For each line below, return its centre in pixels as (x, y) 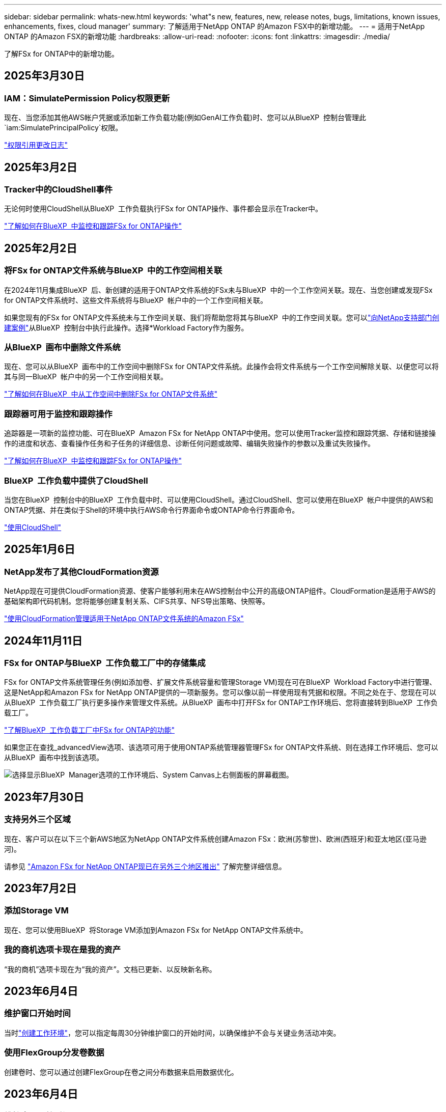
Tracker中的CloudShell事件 (59, 190)
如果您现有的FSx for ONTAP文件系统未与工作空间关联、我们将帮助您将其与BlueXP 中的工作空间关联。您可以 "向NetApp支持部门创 (222, 317)
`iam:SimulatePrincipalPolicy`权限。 (63, 128)
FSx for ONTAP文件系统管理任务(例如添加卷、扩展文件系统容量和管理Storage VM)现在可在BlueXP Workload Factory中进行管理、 (220, 682)
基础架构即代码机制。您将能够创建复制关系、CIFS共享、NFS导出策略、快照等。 (137, 601)
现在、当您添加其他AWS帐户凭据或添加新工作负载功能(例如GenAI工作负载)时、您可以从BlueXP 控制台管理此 (185, 118)
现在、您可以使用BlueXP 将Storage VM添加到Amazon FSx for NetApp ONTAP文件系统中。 (156, 930)
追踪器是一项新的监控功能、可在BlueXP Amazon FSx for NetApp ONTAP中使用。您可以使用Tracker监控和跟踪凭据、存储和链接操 (220, 433)
